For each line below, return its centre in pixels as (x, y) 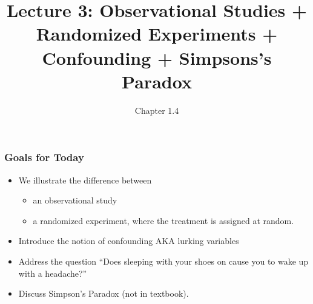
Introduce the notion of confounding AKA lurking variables (129, 241)
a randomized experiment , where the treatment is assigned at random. (163, 220)
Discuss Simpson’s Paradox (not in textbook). (104, 293)
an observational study (75, 200)
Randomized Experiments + (157, 34)
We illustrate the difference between (85, 180)
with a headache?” (53, 273)
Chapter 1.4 (157, 110)
